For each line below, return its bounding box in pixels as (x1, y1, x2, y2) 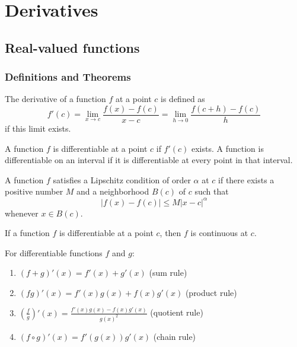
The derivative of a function (5, 93, 106, 105)
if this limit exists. (5, 122, 71, 135)
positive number (5, 185, 63, 198)
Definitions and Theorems (5, 69, 131, 84)
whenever (5, 206, 39, 219)
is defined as (161, 93, 205, 105)
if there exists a (218, 173, 274, 186)
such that (194, 185, 229, 198)
